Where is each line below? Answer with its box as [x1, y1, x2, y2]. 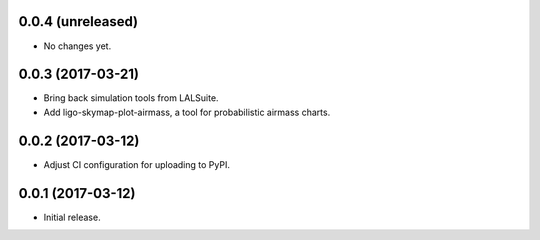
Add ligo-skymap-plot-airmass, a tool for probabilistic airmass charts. [43, 106, 331, 118]
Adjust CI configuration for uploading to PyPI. [43, 158, 230, 170]
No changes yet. [43, 40, 112, 52]
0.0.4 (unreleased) [18, 13, 139, 30]
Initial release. [43, 211, 101, 223]
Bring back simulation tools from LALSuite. [43, 92, 219, 104]
